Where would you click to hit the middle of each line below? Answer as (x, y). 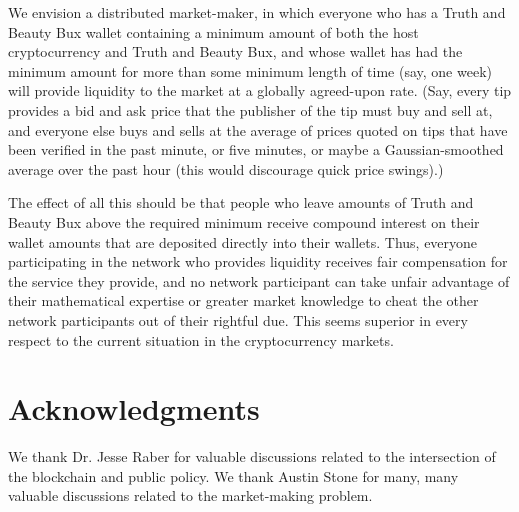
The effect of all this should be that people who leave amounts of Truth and (241, 202)
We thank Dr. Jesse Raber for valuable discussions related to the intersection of (252, 456)
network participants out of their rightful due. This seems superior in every (238, 319)
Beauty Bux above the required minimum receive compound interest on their (244, 221)
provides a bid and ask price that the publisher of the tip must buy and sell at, (250, 109)
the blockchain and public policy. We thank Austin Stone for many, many (233, 475)
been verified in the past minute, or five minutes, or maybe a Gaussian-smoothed (256, 149)
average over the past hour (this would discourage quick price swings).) (226, 168)
